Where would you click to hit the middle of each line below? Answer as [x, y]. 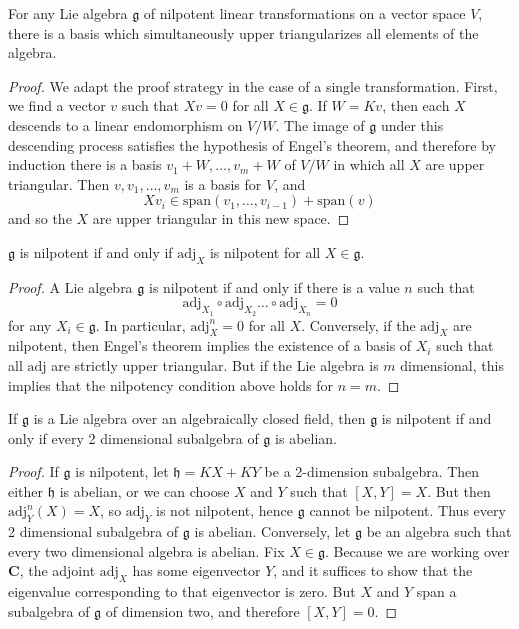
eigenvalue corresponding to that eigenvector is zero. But [182, 591]
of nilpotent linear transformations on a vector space [304, 13]
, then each [416, 105]
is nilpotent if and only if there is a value [274, 286]
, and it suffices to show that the [373, 570]
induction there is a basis [85, 164]
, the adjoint [57, 570]
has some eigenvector [196, 570]
